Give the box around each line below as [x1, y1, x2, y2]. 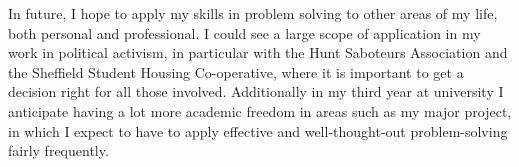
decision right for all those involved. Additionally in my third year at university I [8, 81, 504, 102]
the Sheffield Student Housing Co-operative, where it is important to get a [8, 61, 464, 82]
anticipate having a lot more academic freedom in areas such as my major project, [8, 100, 512, 121]
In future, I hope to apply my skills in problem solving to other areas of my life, [8, 3, 498, 23]
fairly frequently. [8, 140, 109, 161]
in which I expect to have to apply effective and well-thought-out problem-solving [8, 120, 508, 141]
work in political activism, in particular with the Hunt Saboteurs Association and [8, 42, 508, 63]
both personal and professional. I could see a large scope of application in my [8, 22, 481, 43]
